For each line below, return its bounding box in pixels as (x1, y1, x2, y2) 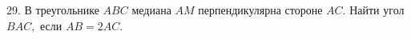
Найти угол (349, 2, 405, 18)
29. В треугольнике (6, 2, 99, 18)
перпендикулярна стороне (198, 2, 323, 18)
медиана (131, 2, 171, 18)
